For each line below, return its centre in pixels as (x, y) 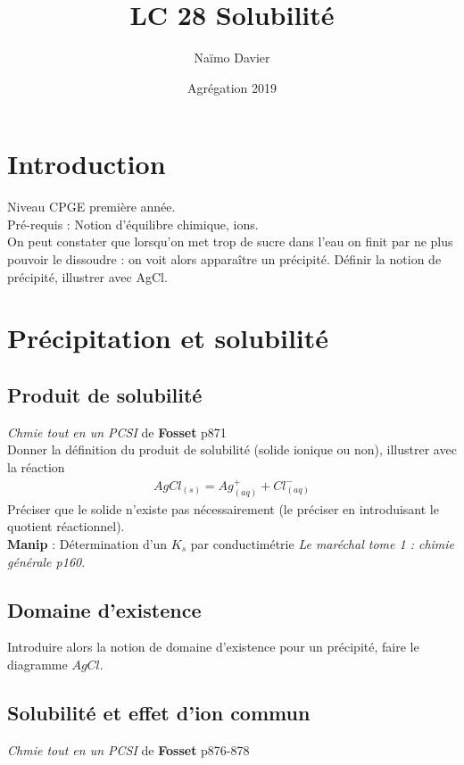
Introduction (87, 164)
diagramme (37, 665)
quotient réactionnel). (66, 526)
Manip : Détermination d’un (87, 544)
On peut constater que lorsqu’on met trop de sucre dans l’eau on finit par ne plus (230, 241)
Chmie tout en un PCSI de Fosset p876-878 (128, 749)
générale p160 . (46, 561)
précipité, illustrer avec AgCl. (87, 276)
